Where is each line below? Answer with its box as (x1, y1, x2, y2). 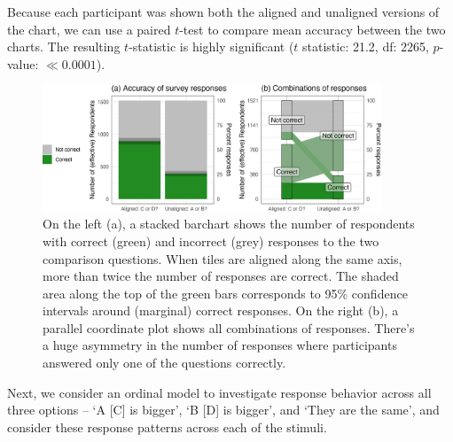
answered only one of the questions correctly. (43, 353, 286, 372)
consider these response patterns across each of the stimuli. (7, 417, 327, 436)
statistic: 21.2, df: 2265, (302, 37, 429, 56)
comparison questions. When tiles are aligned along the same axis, (43, 249, 402, 268)
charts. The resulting (7, 37, 121, 56)
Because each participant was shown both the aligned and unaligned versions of (7, 3, 440, 20)
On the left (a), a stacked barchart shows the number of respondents (43, 214, 415, 233)
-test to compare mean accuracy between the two (179, 19, 446, 38)
